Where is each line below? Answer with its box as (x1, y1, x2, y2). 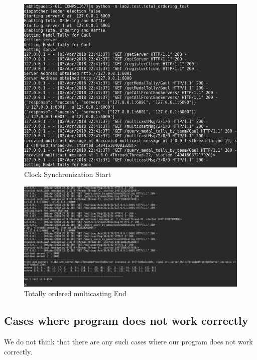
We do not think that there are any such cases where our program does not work (4, 336, 253, 347)
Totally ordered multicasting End (24, 288, 126, 299)
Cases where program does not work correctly (4, 313, 248, 328)
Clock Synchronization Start (24, 169, 111, 179)
